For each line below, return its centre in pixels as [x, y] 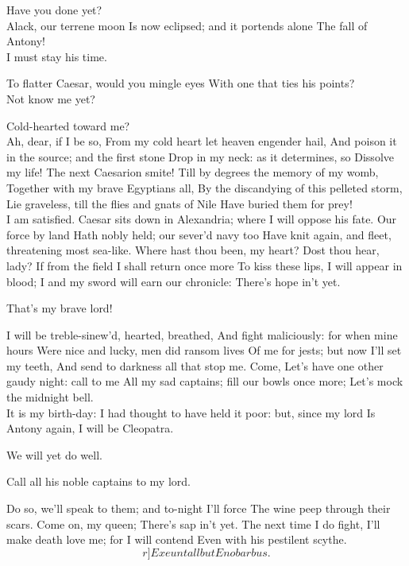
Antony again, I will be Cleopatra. [90, 428]
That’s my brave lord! [60, 308]
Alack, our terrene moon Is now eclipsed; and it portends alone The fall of [187, 25]
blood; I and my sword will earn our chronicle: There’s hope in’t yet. [174, 281]
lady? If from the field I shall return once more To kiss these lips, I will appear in [204, 265]
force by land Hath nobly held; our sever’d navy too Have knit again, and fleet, [199, 234]
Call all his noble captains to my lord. [98, 481]
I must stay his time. [57, 56]
